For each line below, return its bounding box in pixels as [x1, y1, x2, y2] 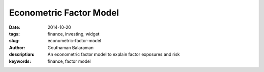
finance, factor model [47, 58, 91, 64]
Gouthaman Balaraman [47, 44, 94, 51]
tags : [9, 31, 20, 36]
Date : [9, 24, 21, 30]
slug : [9, 38, 20, 44]
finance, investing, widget [47, 31, 100, 36]
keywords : [9, 58, 31, 64]
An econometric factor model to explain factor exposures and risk [47, 52, 180, 57]
